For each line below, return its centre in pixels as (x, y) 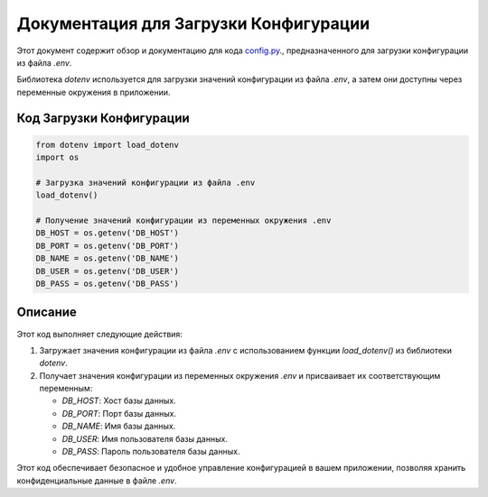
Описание (47, 313)
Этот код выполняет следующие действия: (99, 334)
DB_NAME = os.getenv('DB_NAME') (108, 258)
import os (57, 157)
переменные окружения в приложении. (94, 92)
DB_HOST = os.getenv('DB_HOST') (108, 233)
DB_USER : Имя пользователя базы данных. (145, 438)
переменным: (66, 389)
